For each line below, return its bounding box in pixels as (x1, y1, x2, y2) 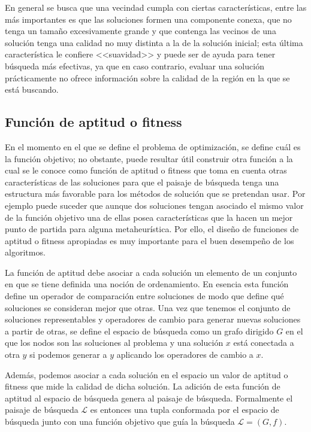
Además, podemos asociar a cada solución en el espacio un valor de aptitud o (5, 368, 288, 381)
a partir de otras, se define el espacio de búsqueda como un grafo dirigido (5, 324, 274, 337)
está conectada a (233, 336, 294, 349)
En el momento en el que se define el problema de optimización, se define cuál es (5, 140, 301, 153)
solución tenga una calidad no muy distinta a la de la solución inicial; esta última (5, 36, 303, 48)
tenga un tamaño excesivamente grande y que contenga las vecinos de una (5, 25, 276, 37)
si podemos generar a (29, 348, 107, 361)
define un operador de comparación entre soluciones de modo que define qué (5, 290, 284, 302)
